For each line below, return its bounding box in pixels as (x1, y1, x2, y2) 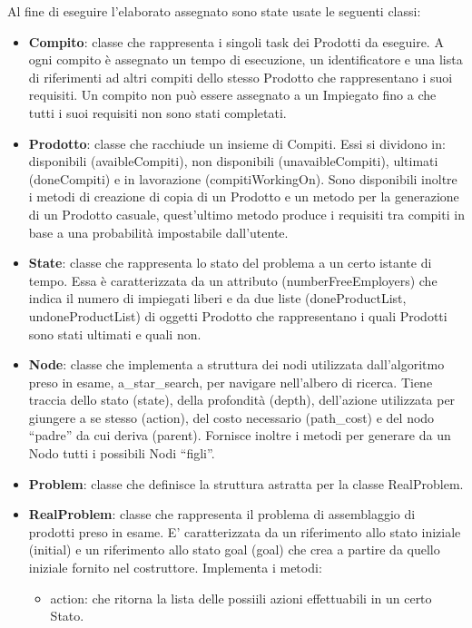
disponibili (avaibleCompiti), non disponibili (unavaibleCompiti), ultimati (28, 152, 438, 171)
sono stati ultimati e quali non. (28, 324, 202, 343)
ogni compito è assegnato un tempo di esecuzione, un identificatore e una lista (28, 50, 463, 69)
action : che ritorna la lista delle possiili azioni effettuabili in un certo (50, 588, 432, 607)
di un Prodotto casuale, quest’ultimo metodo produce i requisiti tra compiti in (28, 204, 465, 223)
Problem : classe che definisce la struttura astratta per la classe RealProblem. (28, 474, 464, 493)
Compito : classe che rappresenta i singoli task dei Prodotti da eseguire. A (28, 32, 444, 51)
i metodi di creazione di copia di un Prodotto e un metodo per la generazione (28, 187, 459, 206)
